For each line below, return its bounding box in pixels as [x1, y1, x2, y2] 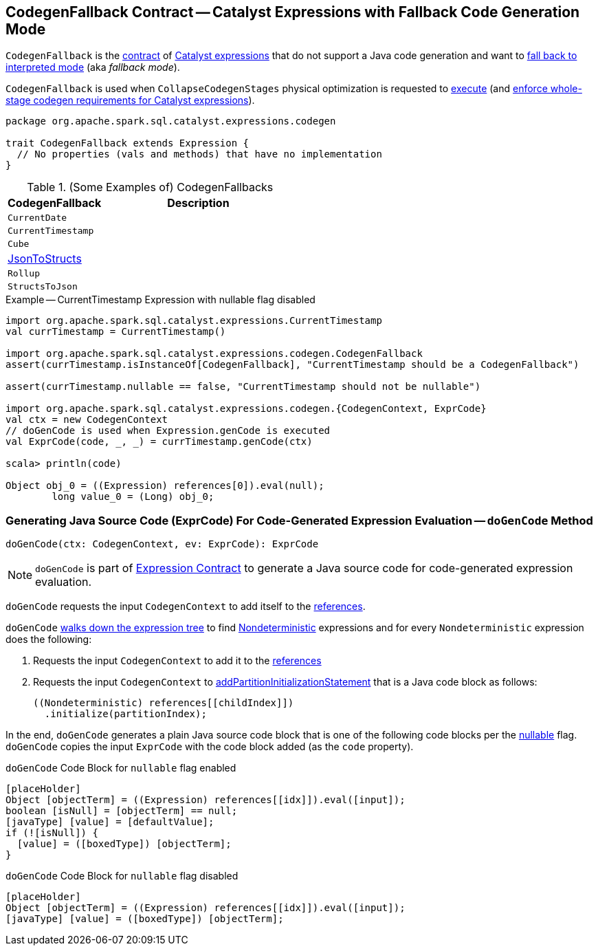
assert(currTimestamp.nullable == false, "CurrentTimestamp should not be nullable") [5, 381, 481, 393]
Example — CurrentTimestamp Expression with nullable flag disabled [5, 294, 315, 306]
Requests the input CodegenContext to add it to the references [33, 655, 322, 667]
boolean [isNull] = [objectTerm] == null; [5, 805, 238, 817]
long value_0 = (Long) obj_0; [52, 491, 214, 503]
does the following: [5, 633, 92, 646]
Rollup [8, 268, 40, 279]
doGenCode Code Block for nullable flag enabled [5, 762, 236, 774]
